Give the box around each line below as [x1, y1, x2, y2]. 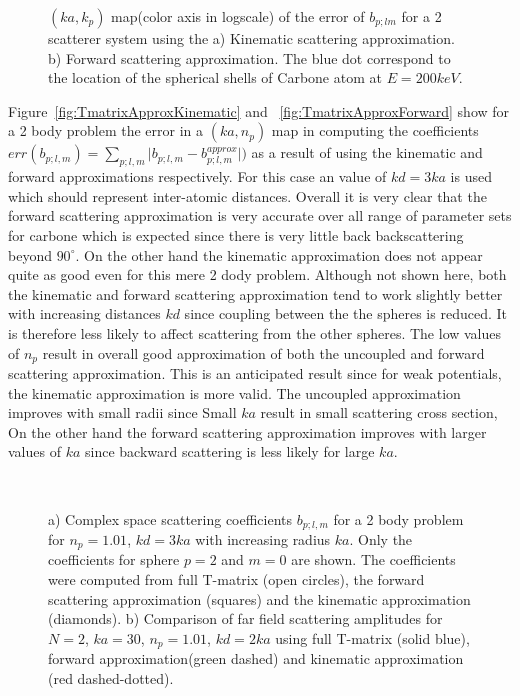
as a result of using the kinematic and [251, 142, 483, 163]
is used [450, 166, 492, 187]
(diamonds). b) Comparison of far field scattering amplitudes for [48, 608, 443, 629]
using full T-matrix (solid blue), [275, 627, 470, 648]
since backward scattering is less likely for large [84, 441, 375, 462]
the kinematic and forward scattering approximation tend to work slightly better [8, 283, 503, 304]
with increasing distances [8, 303, 161, 324]
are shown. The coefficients [291, 549, 456, 570]
